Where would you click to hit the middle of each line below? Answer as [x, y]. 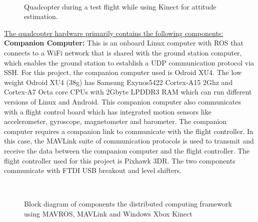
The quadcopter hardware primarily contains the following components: [114, 33]
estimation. [41, 16]
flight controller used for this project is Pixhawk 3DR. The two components [120, 160]
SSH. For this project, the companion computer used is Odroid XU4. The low [123, 72]
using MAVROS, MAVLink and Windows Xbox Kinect [108, 213]
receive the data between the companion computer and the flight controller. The [127, 150]
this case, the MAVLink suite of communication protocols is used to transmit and [129, 141]
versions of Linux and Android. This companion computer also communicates [122, 101]
